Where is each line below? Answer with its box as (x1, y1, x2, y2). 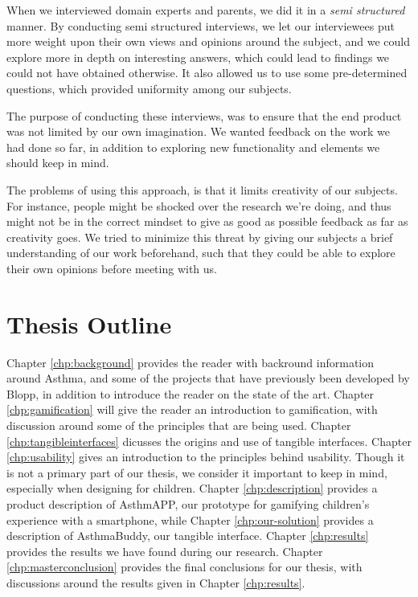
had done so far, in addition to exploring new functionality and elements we (6, 138, 380, 155)
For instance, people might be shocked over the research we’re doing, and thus (6, 197, 391, 214)
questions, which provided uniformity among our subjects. (6, 80, 292, 96)
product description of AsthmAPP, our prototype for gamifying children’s (6, 495, 370, 512)
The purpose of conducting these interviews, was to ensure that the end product (6, 107, 402, 124)
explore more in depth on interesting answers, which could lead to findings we (6, 48, 390, 65)
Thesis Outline (6, 307, 172, 340)
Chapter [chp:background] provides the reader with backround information (6, 354, 375, 370)
